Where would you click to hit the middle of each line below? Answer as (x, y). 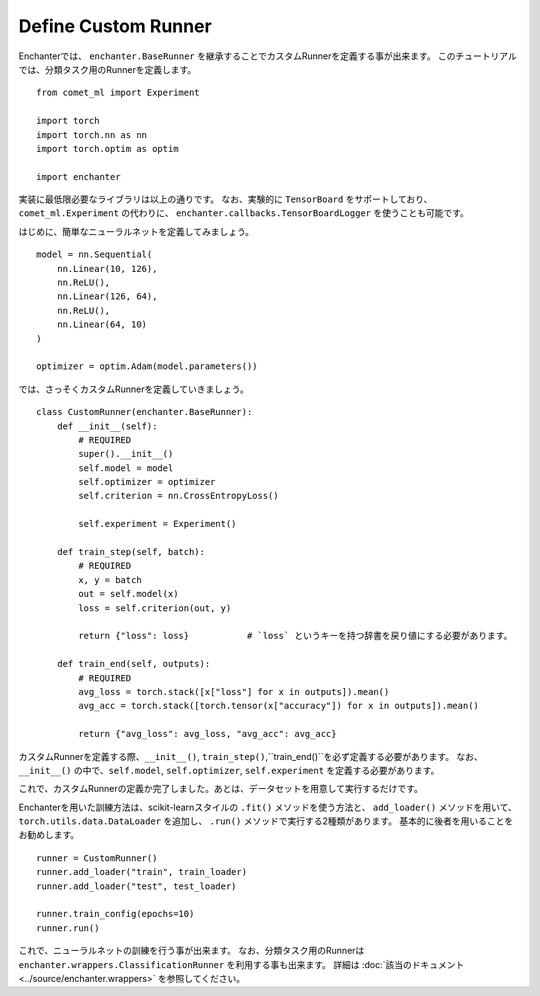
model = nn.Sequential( (94, 254)
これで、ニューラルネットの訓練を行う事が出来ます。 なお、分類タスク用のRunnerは (191, 951)
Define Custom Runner (115, 26)
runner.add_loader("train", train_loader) (142, 872)
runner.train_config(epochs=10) (115, 914)
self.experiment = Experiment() (157, 524)
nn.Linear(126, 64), (107, 296)
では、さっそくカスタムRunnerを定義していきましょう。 (134, 389)
